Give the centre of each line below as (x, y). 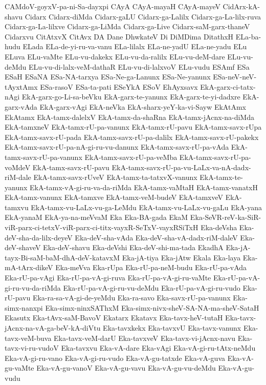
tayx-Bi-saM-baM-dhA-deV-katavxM (62, 257)
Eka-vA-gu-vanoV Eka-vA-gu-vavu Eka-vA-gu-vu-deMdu (126, 368)
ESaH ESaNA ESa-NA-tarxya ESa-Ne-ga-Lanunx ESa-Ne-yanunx (108, 77)
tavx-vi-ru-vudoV (32, 348)
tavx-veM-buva (28, 338)
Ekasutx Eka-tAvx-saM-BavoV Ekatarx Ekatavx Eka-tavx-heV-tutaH (114, 318)
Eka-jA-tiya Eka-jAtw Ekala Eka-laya (181, 257)
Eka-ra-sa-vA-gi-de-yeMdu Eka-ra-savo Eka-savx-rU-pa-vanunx (131, 298)
